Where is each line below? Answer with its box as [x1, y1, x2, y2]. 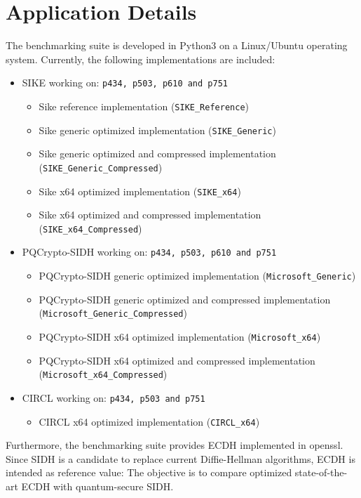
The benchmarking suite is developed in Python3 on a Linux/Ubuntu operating [6, 38, 348, 53]
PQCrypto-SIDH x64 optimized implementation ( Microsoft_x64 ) [39, 329, 321, 343]
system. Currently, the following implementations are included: [6, 51, 275, 66]
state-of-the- [294, 465, 348, 480]
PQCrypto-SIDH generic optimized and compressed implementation [39, 291, 331, 306]
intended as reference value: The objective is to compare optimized [6, 465, 292, 480]
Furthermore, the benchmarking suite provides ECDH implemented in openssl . [6, 438, 343, 452]
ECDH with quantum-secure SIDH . [21, 479, 174, 493]
